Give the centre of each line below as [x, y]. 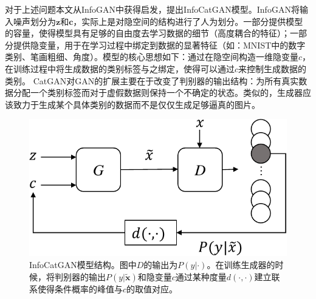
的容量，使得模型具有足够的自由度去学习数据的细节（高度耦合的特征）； [147, 33]
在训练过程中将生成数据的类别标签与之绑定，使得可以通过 [120, 68]
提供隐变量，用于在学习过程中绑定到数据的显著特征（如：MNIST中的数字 [159, 45]
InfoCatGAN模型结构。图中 [83, 264]
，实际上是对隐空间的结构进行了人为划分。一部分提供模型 [188, 21]
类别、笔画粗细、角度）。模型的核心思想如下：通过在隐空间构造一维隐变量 [152, 57]
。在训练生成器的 [241, 264]
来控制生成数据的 [273, 68]
